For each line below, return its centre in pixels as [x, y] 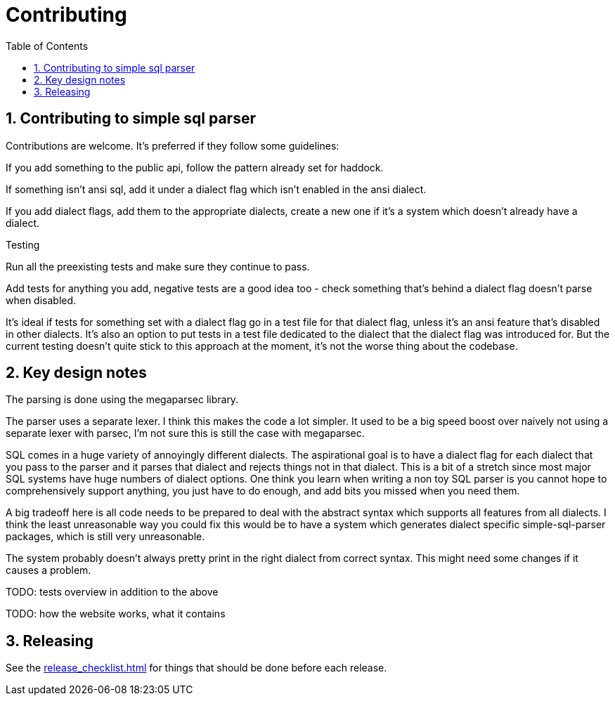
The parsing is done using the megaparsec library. [122, 400]
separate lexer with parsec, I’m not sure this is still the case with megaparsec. [185, 433]
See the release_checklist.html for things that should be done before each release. [196, 668]
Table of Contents [47, 46]
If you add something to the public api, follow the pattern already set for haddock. [195, 167]
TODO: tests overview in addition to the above [112, 592]
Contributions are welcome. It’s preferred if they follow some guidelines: [173, 145]
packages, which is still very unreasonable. [105, 537]
